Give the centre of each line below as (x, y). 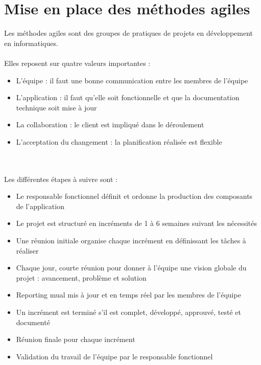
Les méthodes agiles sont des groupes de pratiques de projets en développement (128, 33)
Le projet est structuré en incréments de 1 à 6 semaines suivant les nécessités (136, 223)
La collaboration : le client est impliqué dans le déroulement (110, 124)
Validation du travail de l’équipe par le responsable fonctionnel (114, 356)
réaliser (27, 250)
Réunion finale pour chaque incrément (76, 339)
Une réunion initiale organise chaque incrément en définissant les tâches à (131, 241)
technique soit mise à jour (56, 107)
